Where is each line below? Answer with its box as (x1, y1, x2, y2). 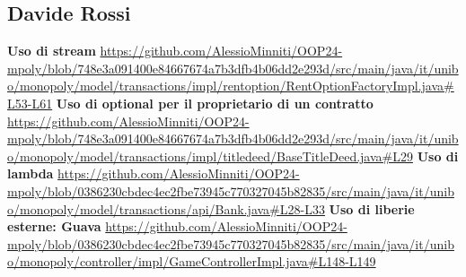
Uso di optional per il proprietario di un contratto (56, 93, 374, 112)
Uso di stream (7, 41, 96, 60)
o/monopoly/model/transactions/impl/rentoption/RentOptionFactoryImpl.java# (7, 76, 454, 95)
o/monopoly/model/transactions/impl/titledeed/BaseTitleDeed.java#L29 (7, 146, 413, 165)
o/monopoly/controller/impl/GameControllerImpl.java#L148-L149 (7, 252, 376, 271)
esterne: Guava (7, 217, 101, 236)
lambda (7, 164, 54, 183)
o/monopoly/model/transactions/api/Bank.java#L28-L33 (7, 199, 325, 218)
